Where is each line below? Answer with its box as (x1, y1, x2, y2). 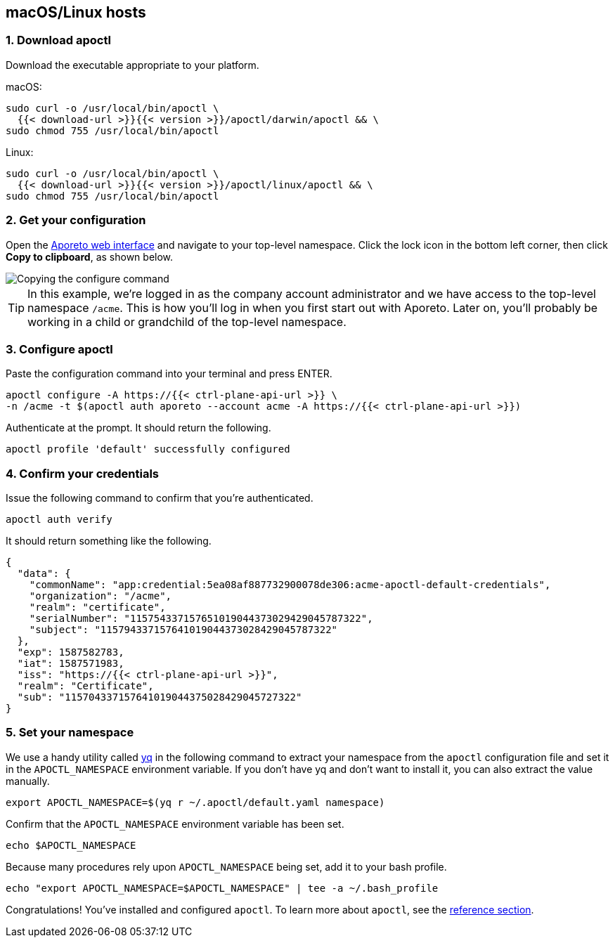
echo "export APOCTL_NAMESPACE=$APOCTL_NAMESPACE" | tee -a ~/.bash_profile (6, 882, 439, 894)
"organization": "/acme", (29, 590, 172, 602)
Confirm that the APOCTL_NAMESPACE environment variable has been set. (6, 817, 344, 830)
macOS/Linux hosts (6, 4, 146, 21)
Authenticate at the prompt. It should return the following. (6, 422, 271, 434)
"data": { (17, 568, 71, 580)
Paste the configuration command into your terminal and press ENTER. (6, 368, 332, 380)
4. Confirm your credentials (6, 466, 160, 481)
